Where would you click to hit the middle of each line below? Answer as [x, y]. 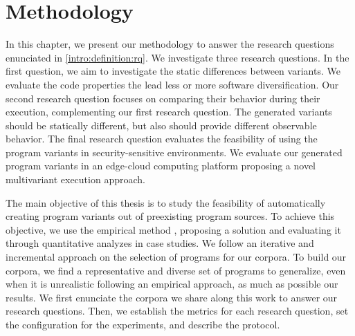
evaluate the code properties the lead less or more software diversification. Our [172, 84]
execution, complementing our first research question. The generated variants [169, 112]
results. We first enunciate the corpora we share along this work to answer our [172, 297]
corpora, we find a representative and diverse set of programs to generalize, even [176, 270]
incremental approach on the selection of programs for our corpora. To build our [176, 257]
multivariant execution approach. [75, 179]
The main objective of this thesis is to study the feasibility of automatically [166, 202]
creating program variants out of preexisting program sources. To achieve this [170, 216]
